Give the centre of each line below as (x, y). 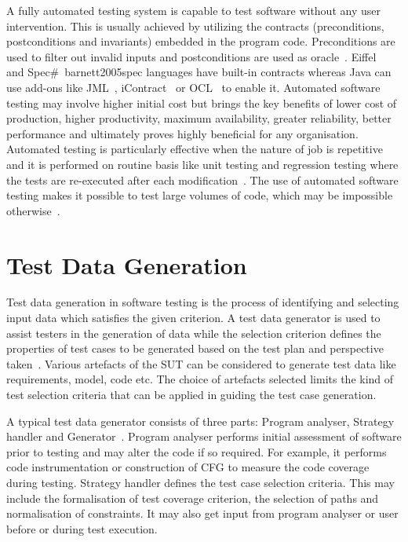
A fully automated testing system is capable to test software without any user (193, 10)
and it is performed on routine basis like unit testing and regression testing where (202, 164)
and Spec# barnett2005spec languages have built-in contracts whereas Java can (199, 72)
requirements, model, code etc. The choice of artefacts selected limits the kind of (200, 379)
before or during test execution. (82, 528)
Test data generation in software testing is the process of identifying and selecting (203, 302)
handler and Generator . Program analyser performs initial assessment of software (204, 436)
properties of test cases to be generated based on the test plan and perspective (195, 348)
